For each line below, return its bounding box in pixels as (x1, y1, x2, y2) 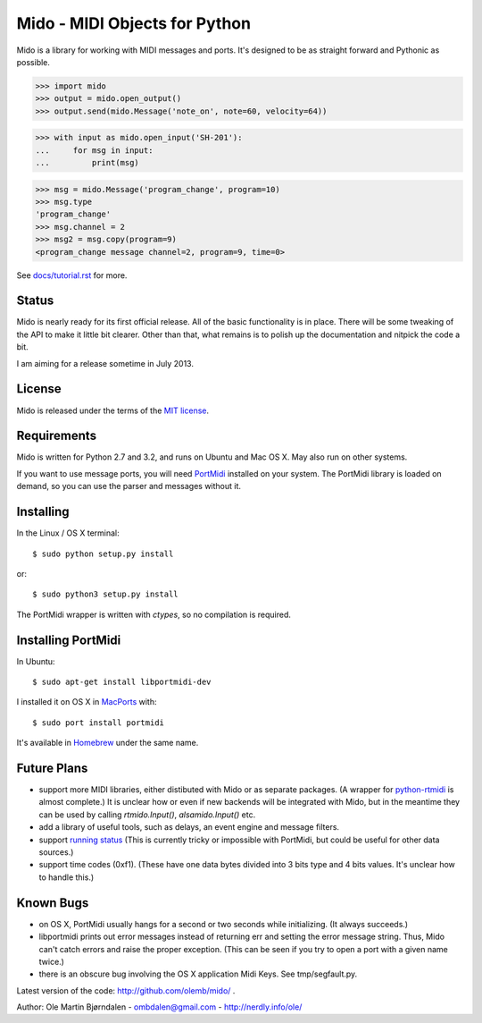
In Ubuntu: (16, 655, 55, 666)
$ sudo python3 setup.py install (32, 589, 179, 599)
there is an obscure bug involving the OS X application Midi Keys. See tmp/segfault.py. (38, 968, 358, 979)
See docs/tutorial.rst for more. (16, 269, 128, 281)
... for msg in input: (35, 145, 154, 156)
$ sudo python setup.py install (32, 548, 174, 559)
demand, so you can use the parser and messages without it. (16, 481, 241, 492)
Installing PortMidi (16, 632, 121, 647)
